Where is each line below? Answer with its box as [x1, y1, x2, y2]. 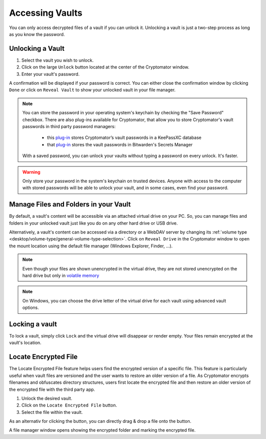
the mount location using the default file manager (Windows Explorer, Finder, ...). [9, 243, 173, 249]
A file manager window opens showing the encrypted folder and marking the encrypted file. [9, 427, 196, 433]
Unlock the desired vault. [21, 395, 72, 401]
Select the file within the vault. [21, 409, 83, 415]
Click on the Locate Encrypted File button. [21, 402, 117, 408]
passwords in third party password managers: [22, 123, 116, 129]
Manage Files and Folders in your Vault [9, 200, 131, 209]
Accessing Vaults [9, 7, 83, 18]
